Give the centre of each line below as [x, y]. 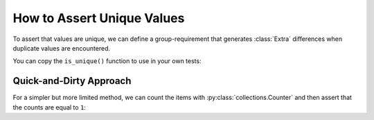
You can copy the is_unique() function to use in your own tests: [107, 61]
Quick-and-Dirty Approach [72, 81]
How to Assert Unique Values [99, 18]
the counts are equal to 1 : [50, 107]
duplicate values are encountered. [62, 48]
